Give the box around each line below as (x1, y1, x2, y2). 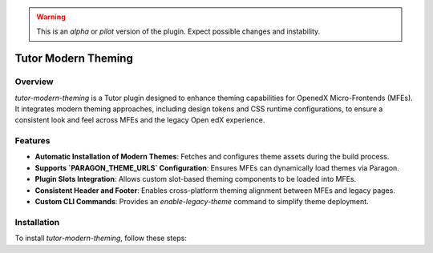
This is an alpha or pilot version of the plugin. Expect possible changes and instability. (36, 26, 321, 36)
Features (14, 135, 51, 147)
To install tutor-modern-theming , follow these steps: (14, 233, 188, 243)
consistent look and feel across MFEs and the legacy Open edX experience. (14, 115, 265, 125)
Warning (36, 12, 66, 22)
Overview (14, 76, 54, 87)
